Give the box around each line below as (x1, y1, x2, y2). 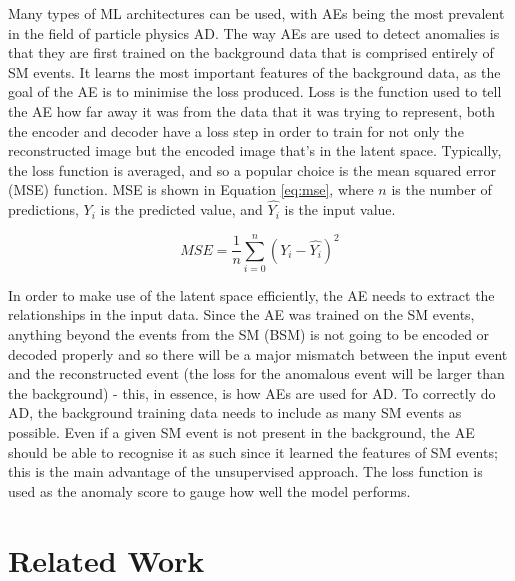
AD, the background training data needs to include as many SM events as (8, 402, 462, 423)
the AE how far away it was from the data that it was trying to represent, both (8, 100, 496, 121)
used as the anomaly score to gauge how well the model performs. (8, 480, 411, 501)
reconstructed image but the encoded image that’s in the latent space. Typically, (8, 140, 502, 161)
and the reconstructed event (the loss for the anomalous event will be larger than (8, 363, 505, 384)
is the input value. (284, 199, 396, 220)
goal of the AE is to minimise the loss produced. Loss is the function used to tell (8, 81, 502, 102)
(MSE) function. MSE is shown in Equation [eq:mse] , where (8, 179, 374, 200)
